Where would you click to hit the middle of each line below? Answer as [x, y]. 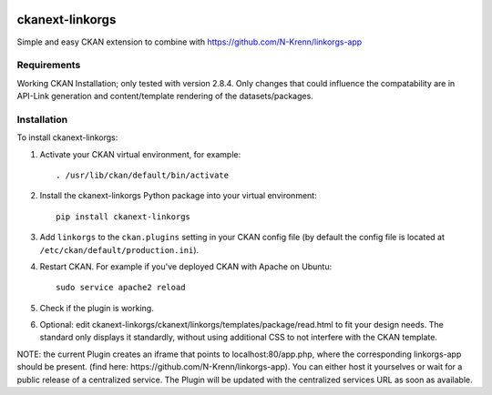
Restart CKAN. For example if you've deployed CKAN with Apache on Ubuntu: [186, 266]
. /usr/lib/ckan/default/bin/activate [143, 175]
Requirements [49, 66]
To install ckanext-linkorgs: [67, 137]
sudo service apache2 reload [121, 288]
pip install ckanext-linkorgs [123, 217]
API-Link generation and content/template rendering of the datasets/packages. [165, 96]
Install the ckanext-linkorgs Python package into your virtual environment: [179, 196]
